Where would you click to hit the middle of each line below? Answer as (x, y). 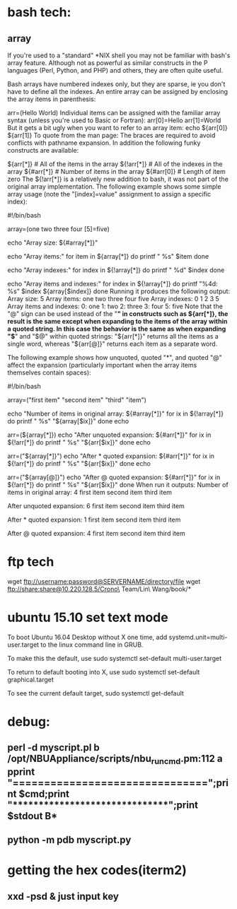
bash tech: (39, 12)
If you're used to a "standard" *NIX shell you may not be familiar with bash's (119, 55)
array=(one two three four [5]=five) (58, 229)
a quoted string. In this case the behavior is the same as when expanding (117, 329)
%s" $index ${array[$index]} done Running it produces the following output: (119, 291)
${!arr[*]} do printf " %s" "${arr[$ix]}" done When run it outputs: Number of (118, 485)
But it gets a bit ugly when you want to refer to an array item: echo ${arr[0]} (117, 128)
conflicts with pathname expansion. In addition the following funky (104, 143)
